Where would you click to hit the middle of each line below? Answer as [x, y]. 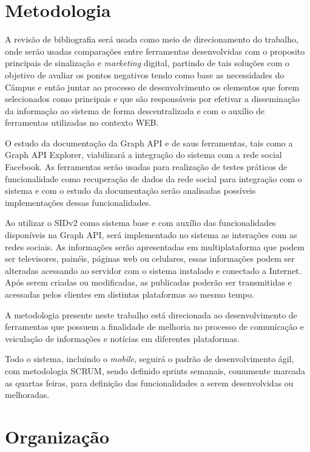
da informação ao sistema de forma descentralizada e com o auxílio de [135, 110]
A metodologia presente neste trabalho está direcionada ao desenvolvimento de [151, 314]
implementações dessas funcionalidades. [78, 202]
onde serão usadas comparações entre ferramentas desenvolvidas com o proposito [155, 51]
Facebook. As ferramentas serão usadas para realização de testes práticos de [146, 167]
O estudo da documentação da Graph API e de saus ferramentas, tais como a [149, 142]
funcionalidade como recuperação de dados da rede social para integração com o [153, 178]
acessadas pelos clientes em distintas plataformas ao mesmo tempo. [130, 294]
